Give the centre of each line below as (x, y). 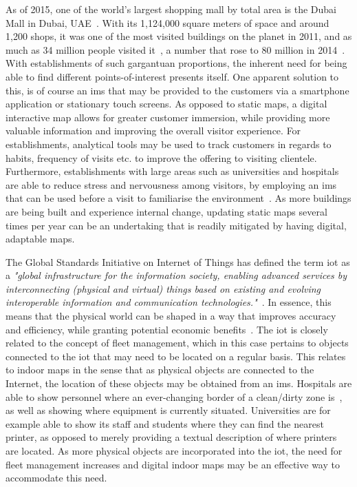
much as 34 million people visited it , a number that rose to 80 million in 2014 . (175, 49)
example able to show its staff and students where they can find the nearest (165, 423)
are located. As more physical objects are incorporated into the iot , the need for (174, 450)
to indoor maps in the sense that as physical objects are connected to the (160, 370)
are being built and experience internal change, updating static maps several (166, 211)
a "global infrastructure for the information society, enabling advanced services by (176, 275)
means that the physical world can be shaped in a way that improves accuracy (171, 316)
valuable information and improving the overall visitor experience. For (153, 131)
